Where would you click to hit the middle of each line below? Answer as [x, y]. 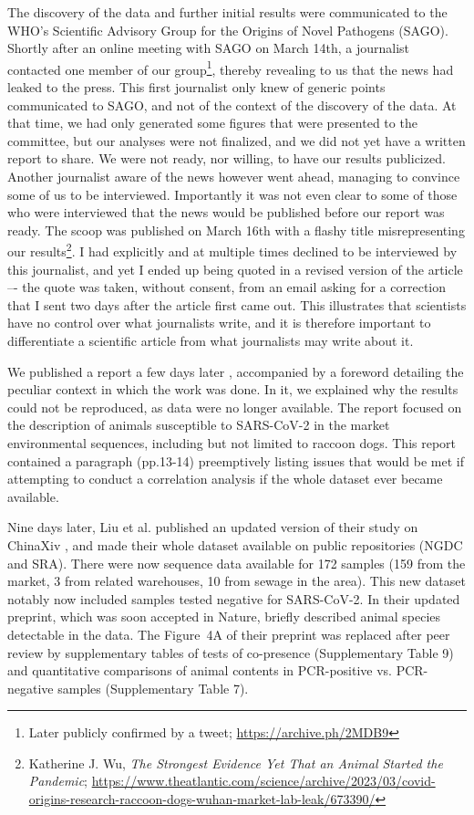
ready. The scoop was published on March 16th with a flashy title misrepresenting [236, 230]
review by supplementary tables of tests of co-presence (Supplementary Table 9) [231, 652]
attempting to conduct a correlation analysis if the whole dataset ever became [225, 479]
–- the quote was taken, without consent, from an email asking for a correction [227, 287]
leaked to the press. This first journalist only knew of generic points [196, 87]
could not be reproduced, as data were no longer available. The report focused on [235, 407]
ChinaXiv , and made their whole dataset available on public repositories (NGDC [235, 544]
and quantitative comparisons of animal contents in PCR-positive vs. [200, 670]
